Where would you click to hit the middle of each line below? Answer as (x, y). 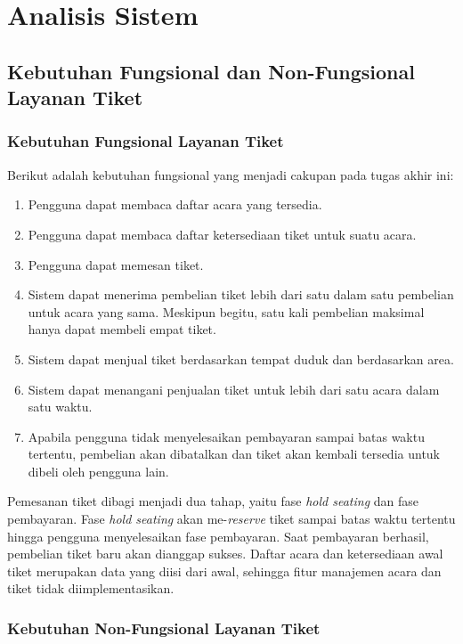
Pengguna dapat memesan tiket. (116, 264)
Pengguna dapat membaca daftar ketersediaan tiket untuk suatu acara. (222, 234)
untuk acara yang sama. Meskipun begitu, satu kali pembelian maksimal (226, 311)
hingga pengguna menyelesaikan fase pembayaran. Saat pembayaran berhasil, (218, 536)
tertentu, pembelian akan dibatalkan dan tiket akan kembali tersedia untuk (234, 454)
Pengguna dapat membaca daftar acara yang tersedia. (175, 204)
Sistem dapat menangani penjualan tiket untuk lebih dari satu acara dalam (234, 389)
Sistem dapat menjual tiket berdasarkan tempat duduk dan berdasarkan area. (241, 359)
